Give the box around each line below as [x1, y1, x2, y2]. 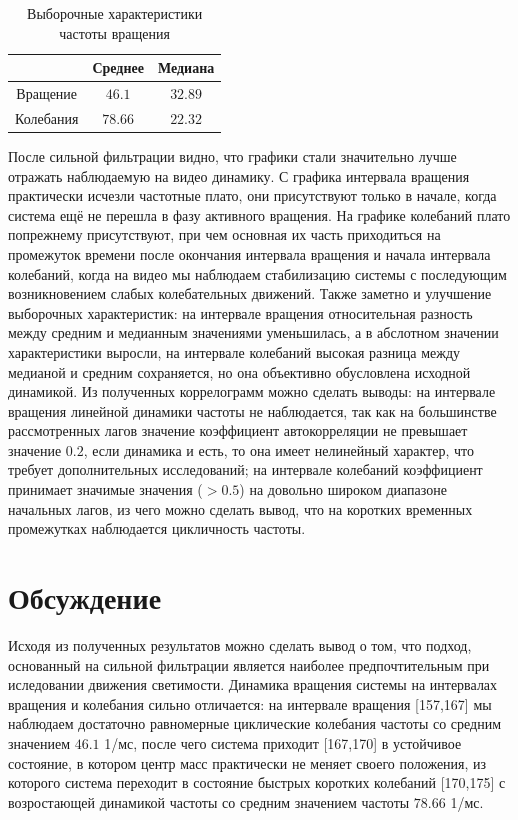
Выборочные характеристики [27, 3, 203, 23]
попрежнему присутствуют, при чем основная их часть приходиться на [8, 224, 441, 245]
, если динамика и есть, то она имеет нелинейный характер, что [83, 439, 474, 460]
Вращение [16, 83, 78, 104]
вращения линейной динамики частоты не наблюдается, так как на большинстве [8, 400, 497, 421]
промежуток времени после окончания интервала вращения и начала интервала [8, 243, 491, 264]
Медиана [157, 57, 215, 78]
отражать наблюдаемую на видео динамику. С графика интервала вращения [8, 165, 470, 186]
